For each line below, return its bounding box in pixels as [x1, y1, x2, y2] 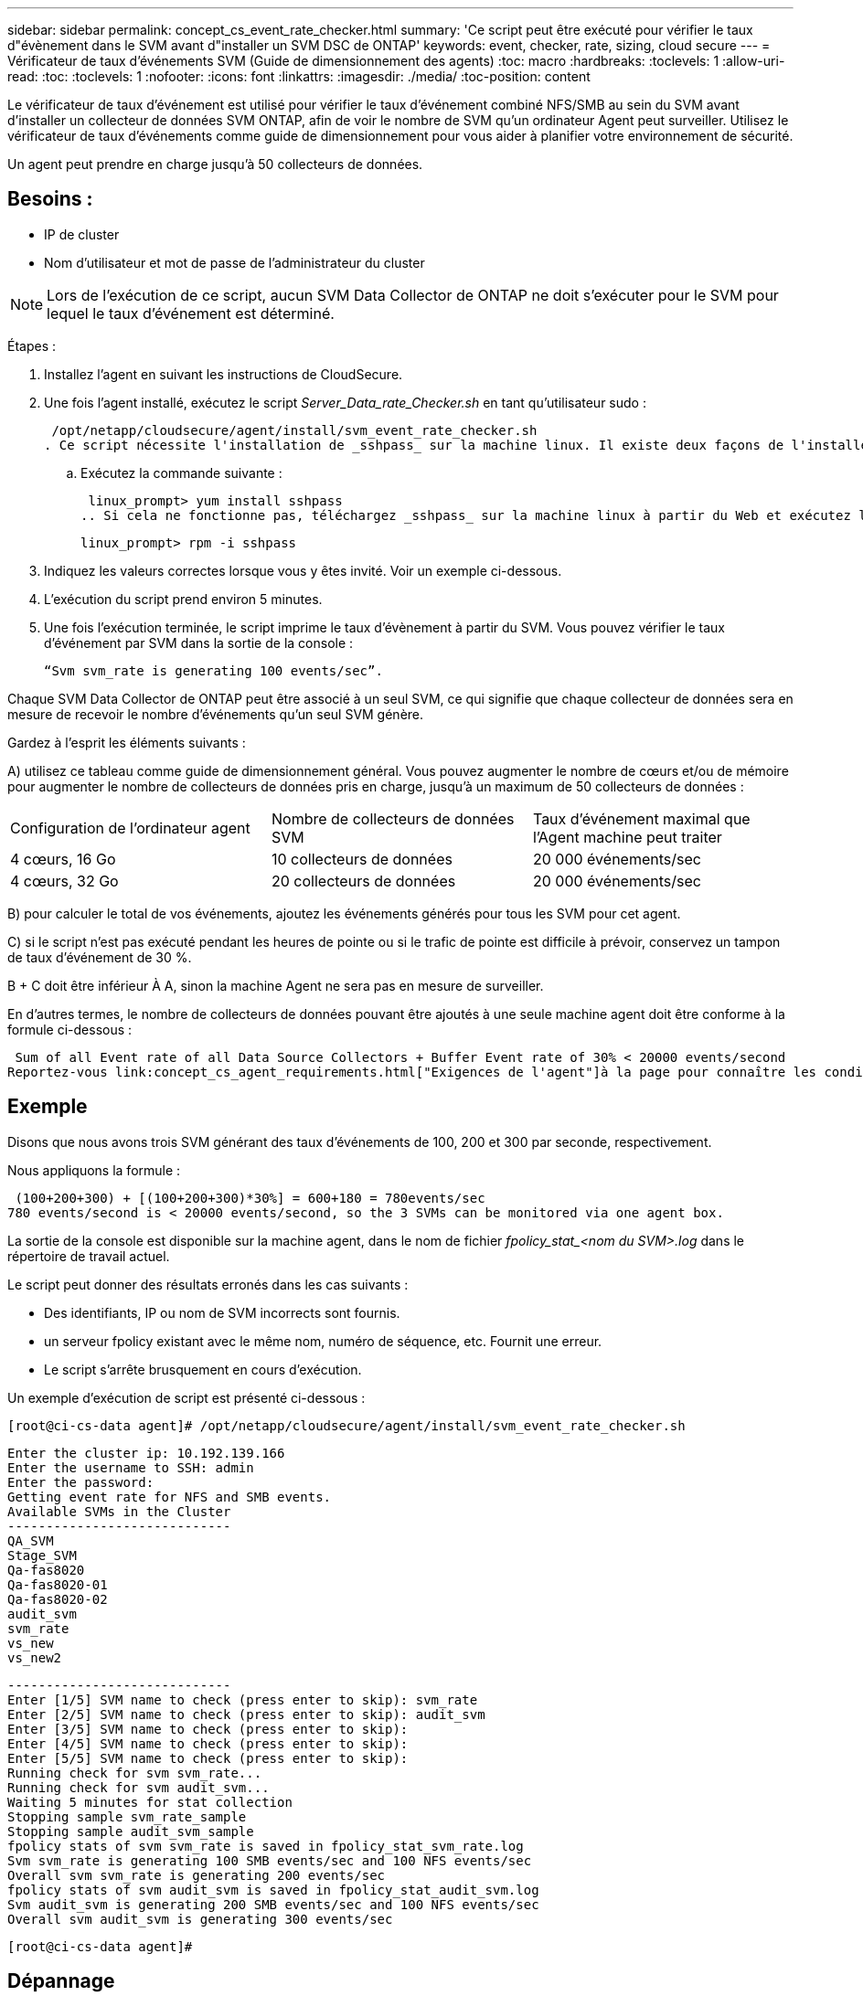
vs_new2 [7, 1650, 62, 1665]
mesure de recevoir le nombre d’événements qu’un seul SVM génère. [7, 706, 424, 722]
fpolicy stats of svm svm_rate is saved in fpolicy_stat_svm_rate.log [7, 1838, 524, 1853]
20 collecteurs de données [271, 871, 456, 890]
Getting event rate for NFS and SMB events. [7, 1489, 332, 1504]
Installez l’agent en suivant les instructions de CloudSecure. [44, 366, 403, 382]
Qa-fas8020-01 [7, 1577, 108, 1592]
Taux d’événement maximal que [532, 809, 751, 828]
